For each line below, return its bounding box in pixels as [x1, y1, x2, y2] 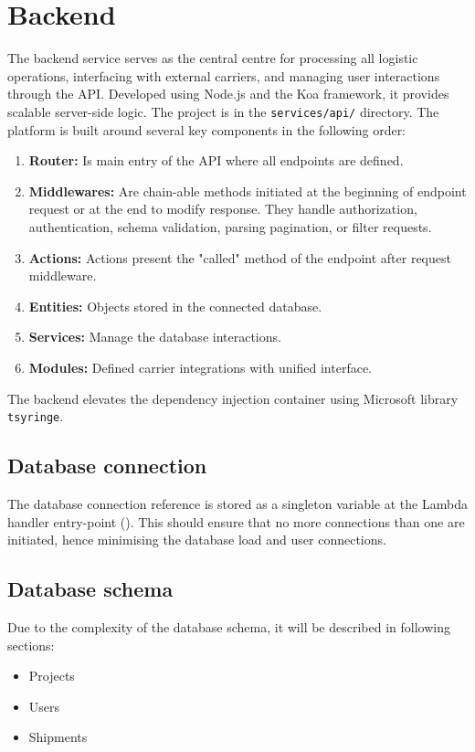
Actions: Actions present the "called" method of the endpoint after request [28, 248, 451, 267]
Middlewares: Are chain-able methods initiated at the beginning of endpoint [28, 181, 467, 200]
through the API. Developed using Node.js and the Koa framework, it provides [7, 84, 449, 103]
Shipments [28, 727, 88, 747]
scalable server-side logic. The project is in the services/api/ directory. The [7, 101, 439, 121]
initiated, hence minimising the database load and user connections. [7, 530, 386, 549]
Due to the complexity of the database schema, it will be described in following [7, 617, 451, 636]
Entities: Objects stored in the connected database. [28, 296, 322, 315]
